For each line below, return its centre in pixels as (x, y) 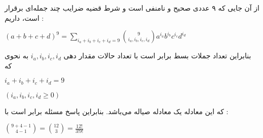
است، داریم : (24, 18)
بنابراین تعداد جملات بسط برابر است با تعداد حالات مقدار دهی (157, 56)
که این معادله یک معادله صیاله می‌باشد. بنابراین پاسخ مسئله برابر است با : (117, 111)
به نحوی (17, 56)
